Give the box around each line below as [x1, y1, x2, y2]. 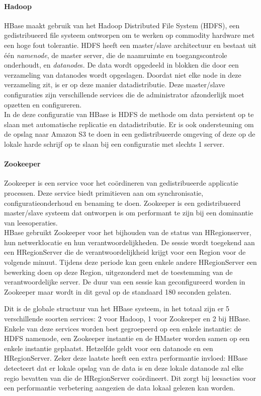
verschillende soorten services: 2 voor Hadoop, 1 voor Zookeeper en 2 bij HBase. [4, 313, 250, 324]
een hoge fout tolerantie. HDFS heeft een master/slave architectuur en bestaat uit [4, 39, 257, 50]
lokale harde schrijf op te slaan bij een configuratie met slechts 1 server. [4, 138, 225, 149]
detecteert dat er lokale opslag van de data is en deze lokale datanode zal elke [4, 363, 244, 373]
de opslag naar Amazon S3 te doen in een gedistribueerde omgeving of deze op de [4, 129, 255, 139]
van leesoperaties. [4, 217, 58, 228]
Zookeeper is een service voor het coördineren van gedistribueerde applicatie [4, 178, 238, 188]
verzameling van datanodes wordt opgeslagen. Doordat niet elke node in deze [4, 69, 241, 80]
